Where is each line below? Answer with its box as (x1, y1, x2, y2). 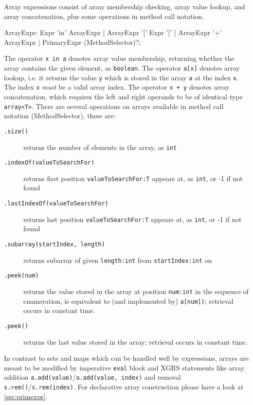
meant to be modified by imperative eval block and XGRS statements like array (4, 362, 245, 372)
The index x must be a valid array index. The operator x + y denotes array (4, 82, 230, 92)
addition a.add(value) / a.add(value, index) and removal (4, 372, 181, 382)
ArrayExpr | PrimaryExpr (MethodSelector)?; (4, 37, 141, 47)
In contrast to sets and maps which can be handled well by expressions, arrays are (4, 353, 249, 363)
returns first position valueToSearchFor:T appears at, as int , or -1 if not (23, 173, 243, 183)
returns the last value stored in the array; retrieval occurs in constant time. (23, 336, 248, 347)
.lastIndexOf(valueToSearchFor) (4, 200, 108, 207)
